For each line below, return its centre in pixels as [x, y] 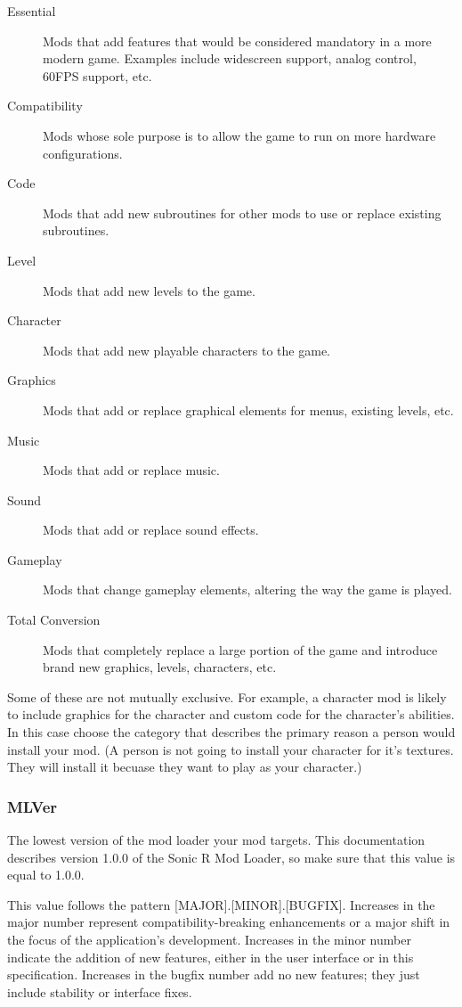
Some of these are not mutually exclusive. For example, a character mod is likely [227, 696]
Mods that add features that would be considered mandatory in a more [237, 41]
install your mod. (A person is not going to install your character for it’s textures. [231, 749]
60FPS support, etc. [97, 75]
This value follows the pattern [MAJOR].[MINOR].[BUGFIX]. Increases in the [221, 904]
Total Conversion [54, 620]
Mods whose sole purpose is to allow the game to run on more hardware [239, 135]
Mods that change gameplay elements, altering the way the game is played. [247, 589]
